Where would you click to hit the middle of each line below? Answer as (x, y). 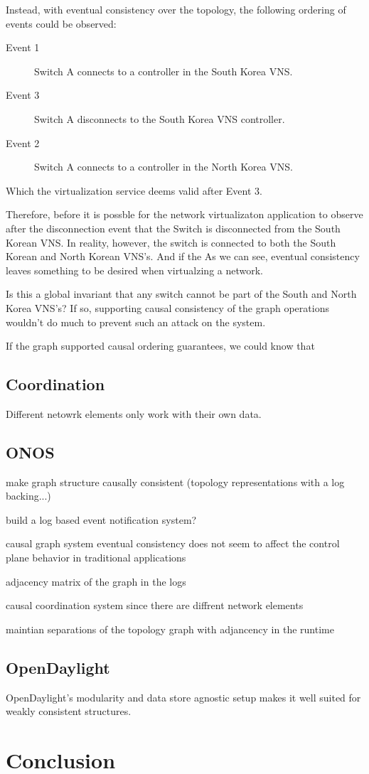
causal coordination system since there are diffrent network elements (155, 605)
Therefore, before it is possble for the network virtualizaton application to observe (184, 214)
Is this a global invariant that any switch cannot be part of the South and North (181, 294)
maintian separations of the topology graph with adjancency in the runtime (170, 629)
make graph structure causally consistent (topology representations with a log (175, 482)
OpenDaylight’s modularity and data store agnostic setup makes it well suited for (183, 697)
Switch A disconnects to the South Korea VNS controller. (160, 118)
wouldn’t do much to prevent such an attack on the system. (136, 322)
